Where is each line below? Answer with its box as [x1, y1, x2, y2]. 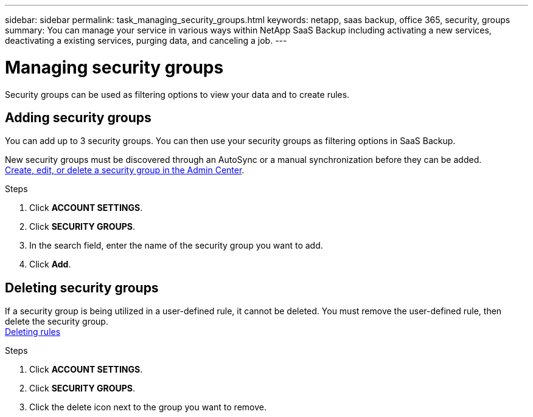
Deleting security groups [5, 280, 159, 295]
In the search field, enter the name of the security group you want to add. [29, 240, 323, 251]
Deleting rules [5, 326, 61, 337]
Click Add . [29, 259, 71, 270]
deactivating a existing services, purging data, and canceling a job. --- [5, 35, 287, 46]
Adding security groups [5, 109, 152, 125]
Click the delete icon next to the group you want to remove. [29, 402, 266, 413]
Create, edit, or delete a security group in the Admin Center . [5, 165, 245, 176]
